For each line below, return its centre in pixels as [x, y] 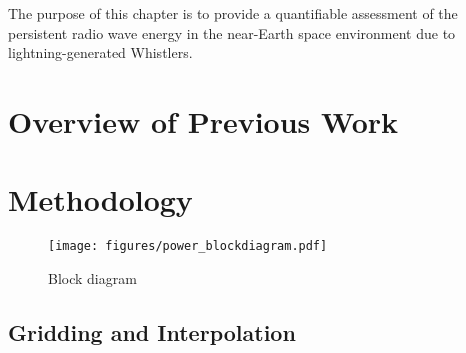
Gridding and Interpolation [152, 331]
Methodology [100, 199]
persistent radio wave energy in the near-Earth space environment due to [232, 32]
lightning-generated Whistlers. [100, 52]
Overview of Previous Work [203, 120]
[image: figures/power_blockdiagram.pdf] [188, 246]
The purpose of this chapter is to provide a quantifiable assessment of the [233, 13]
